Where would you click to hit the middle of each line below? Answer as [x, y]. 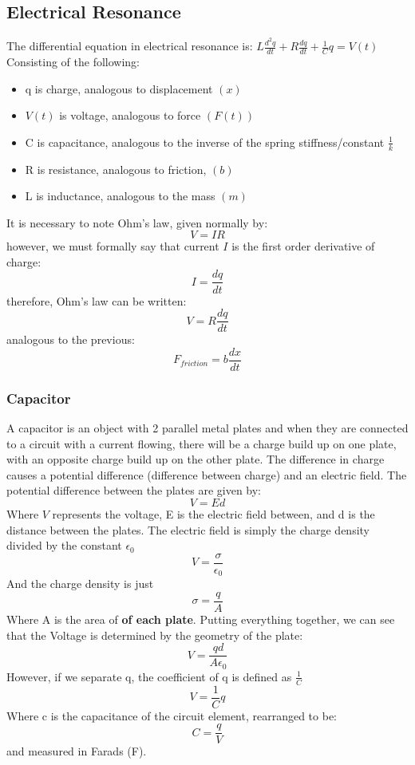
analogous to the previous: [71, 339]
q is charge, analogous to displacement [119, 88]
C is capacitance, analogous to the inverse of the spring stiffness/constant [205, 142]
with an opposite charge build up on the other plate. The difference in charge [196, 459]
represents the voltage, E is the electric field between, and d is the [213, 514]
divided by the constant [64, 545]
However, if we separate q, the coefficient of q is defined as [149, 676]
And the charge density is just [80, 584]
